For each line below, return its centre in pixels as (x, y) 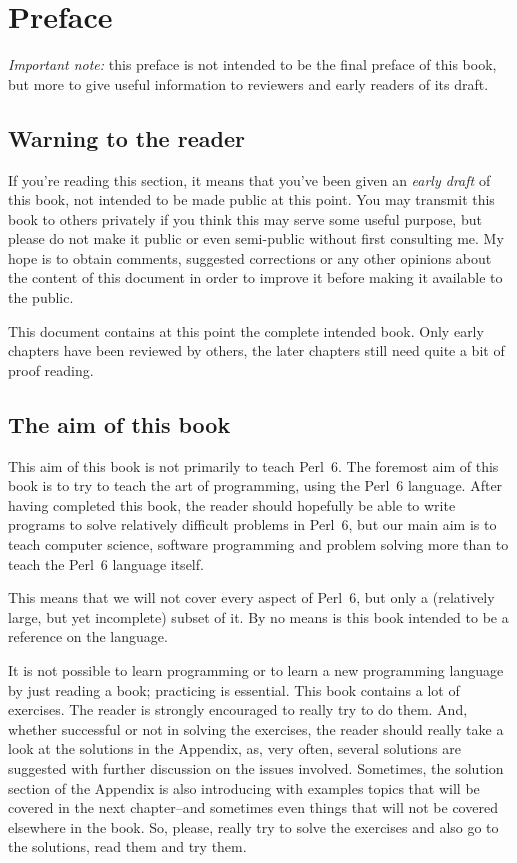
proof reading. (51, 369)
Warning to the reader (126, 137)
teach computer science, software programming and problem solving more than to (258, 544)
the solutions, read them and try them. (127, 846)
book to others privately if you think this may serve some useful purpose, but (245, 218)
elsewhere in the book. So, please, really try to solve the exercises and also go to (253, 826)
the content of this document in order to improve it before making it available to (255, 277)
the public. (41, 297)
